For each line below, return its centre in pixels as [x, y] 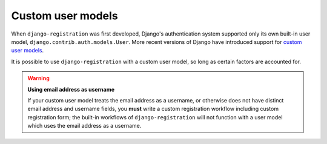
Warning [38, 78]
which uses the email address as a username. [84, 126]
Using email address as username [71, 89]
